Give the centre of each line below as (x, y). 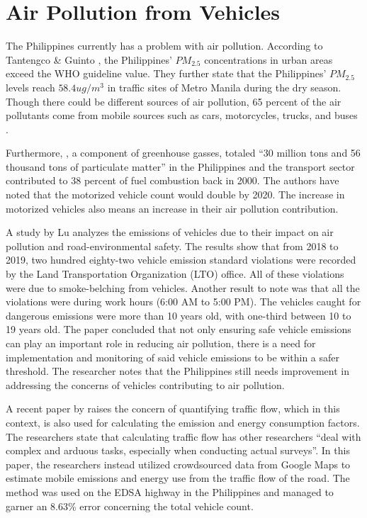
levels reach (30, 87)
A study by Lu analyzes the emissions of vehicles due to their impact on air (170, 232)
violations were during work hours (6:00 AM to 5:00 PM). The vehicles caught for (183, 302)
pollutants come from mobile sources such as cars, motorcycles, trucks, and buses (182, 115)
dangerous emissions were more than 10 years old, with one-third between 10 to (179, 315)
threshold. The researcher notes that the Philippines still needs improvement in (178, 371)
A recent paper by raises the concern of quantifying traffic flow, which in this (173, 409)
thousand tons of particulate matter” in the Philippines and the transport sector (180, 166)
